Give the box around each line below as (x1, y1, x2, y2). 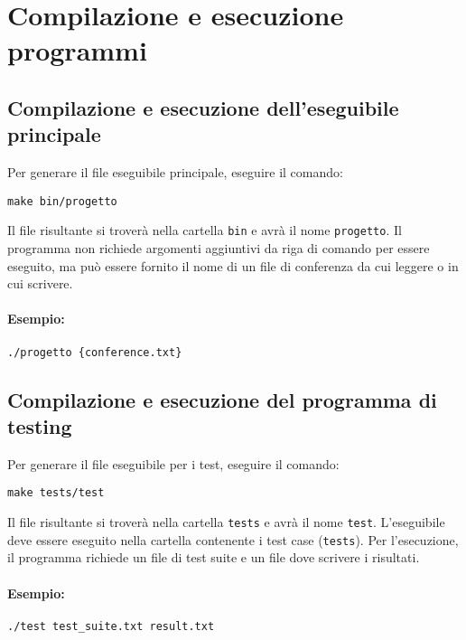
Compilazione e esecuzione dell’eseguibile (7, 93, 399, 121)
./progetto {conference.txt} (7, 345, 182, 359)
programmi (7, 32, 147, 69)
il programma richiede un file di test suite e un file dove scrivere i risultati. (7, 548, 420, 567)
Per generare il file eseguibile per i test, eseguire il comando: (7, 454, 340, 473)
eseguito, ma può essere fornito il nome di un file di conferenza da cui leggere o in (7, 256, 459, 275)
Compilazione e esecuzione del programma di (7, 385, 437, 413)
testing (7, 412, 72, 440)
